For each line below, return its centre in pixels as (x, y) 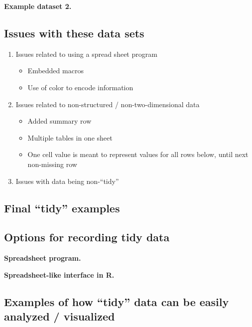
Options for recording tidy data (87, 237)
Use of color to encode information (80, 87)
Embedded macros (56, 71)
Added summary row (60, 121)
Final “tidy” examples (62, 208)
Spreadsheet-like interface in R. (59, 274)
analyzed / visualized (60, 316)
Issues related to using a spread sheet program (86, 54)
